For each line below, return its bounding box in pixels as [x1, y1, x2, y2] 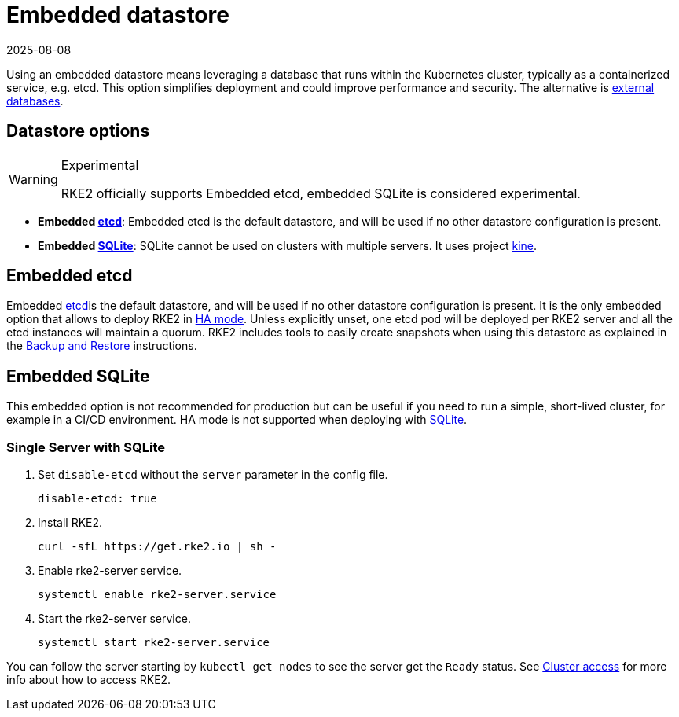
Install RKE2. [38, 516, 103, 530]
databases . [6, 94, 64, 108]
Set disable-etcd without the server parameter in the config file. [38, 468, 388, 482]
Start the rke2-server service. [38, 612, 191, 626]
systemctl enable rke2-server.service [38, 588, 277, 601]
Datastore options [6, 121, 150, 142]
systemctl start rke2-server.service [38, 636, 270, 649]
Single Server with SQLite [6, 439, 165, 455]
